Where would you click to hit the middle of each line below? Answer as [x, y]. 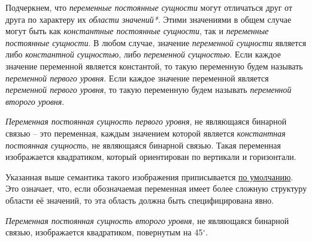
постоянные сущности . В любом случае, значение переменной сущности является [156, 42]
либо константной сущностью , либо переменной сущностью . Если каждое [143, 54]
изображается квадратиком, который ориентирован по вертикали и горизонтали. [151, 157]
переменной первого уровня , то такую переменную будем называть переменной [149, 90]
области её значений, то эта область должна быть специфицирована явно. [140, 200]
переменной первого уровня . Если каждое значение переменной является [137, 78]
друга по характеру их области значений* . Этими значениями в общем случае [149, 19]
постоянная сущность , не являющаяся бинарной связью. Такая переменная [143, 145]
